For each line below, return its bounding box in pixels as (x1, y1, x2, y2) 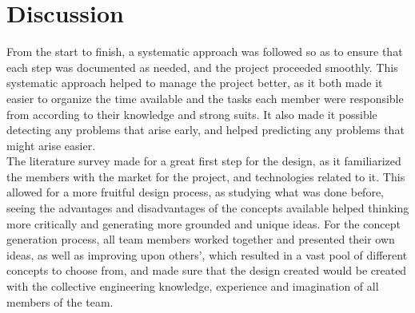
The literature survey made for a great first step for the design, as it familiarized (6, 153, 401, 169)
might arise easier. (6, 137, 96, 153)
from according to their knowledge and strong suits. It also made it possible (6, 105, 377, 122)
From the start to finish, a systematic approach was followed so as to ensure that (6, 43, 403, 60)
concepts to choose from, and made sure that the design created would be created (6, 262, 407, 279)
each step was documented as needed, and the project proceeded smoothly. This (6, 58, 398, 75)
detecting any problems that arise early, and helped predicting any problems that (6, 121, 405, 138)
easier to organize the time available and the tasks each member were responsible (6, 89, 404, 106)
